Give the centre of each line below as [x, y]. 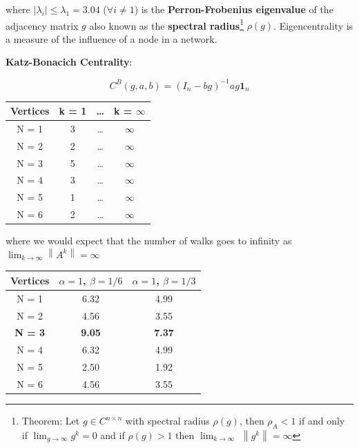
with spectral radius [167, 421]
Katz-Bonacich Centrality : [69, 62]
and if [113, 435]
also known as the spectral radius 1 [167, 24]
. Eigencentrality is [313, 25]
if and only [322, 421]
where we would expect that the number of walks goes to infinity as [149, 241]
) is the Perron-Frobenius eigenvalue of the [234, 9]
